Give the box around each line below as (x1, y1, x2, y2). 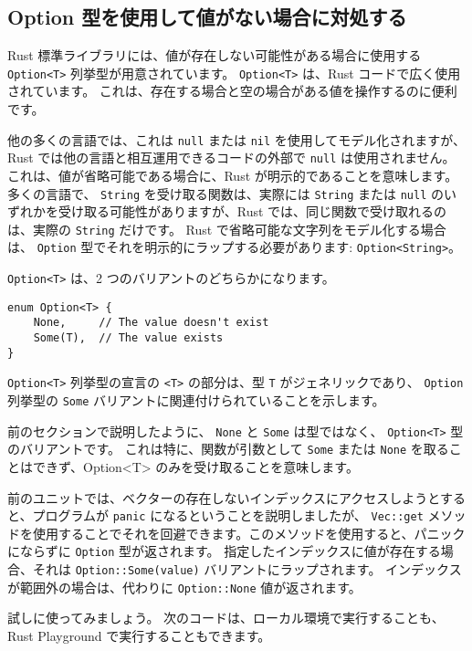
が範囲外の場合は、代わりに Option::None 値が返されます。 (7, 577, 362, 596)
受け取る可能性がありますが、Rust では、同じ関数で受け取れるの (58, 202, 447, 221)
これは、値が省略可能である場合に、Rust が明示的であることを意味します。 (7, 165, 458, 184)
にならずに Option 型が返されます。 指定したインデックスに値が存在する (7, 541, 441, 561)
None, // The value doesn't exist (33, 316, 269, 330)
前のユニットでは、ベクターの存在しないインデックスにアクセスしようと (7, 488, 440, 507)
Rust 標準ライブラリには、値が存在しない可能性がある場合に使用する (7, 46, 422, 65)
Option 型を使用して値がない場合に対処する (7, 3, 407, 31)
